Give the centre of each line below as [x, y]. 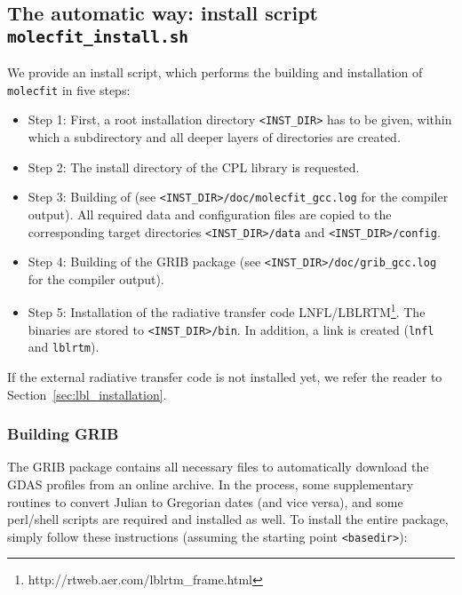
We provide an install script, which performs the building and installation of [215, 72]
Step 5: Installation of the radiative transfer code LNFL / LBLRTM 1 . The [227, 311]
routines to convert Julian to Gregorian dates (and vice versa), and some [205, 501]
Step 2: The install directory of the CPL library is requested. [194, 167]
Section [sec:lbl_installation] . [87, 394]
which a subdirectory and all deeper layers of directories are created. [214, 137]
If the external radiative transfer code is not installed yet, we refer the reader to [225, 376]
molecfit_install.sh [98, 36]
